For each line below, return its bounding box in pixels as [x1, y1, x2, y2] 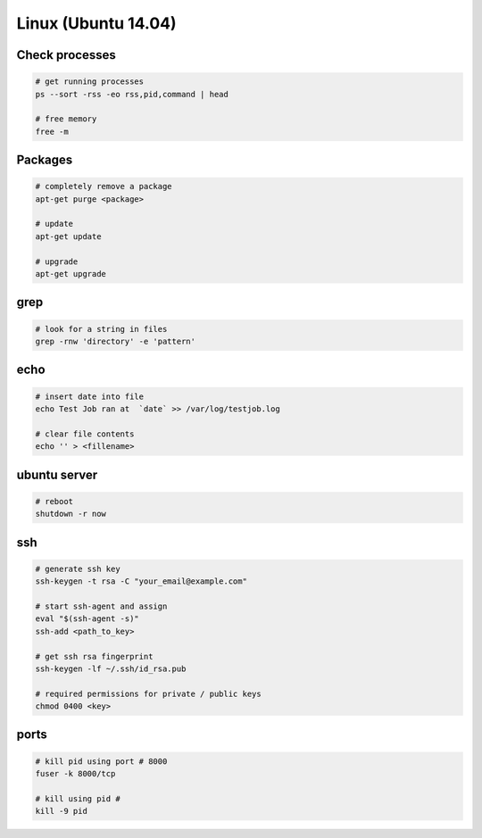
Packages [16, 153, 73, 168]
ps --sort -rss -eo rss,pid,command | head [35, 89, 229, 99]
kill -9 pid [35, 806, 88, 817]
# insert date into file [35, 391, 145, 402]
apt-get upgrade [35, 269, 107, 279]
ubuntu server [16, 467, 98, 482]
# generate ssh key [35, 563, 120, 574]
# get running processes [35, 77, 145, 87]
